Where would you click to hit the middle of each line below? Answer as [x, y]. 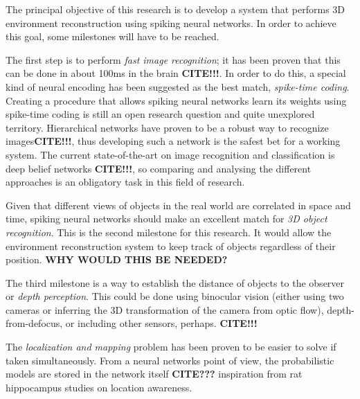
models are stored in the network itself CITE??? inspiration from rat [154, 374]
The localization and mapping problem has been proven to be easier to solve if [171, 347]
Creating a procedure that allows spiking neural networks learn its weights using [176, 100]
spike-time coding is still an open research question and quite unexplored [160, 114]
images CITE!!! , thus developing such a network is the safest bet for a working [173, 141]
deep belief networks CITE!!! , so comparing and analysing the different [159, 168]
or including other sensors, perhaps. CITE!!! [161, 323]
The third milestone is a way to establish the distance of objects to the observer [175, 282]
